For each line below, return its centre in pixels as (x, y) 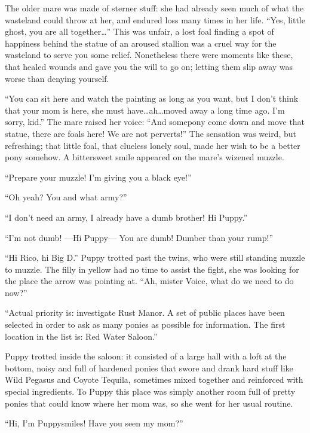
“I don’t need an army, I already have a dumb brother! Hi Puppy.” (126, 217)
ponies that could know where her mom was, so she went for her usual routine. (149, 403)
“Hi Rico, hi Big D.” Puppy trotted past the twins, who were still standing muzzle (155, 257)
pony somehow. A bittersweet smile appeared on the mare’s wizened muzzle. (145, 157)
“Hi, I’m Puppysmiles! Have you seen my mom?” (94, 423)
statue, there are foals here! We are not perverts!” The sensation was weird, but (151, 133)
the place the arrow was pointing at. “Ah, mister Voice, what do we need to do (149, 281)
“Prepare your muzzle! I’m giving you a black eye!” (98, 177)
